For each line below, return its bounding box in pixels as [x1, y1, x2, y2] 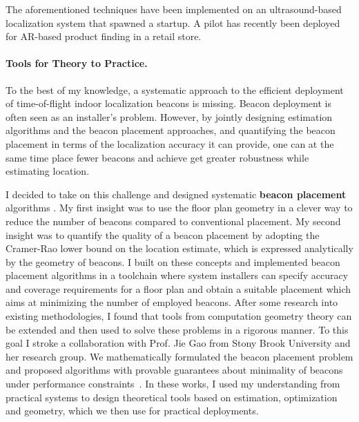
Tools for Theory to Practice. [6, 56, 148, 70]
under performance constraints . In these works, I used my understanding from [6, 376, 340, 391]
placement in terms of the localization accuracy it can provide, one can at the [6, 136, 334, 151]
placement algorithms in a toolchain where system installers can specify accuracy [6, 268, 349, 282]
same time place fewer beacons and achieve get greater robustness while [6, 150, 309, 164]
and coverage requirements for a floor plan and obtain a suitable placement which [6, 281, 351, 296]
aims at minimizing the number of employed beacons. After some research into [6, 295, 338, 309]
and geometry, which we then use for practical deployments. [6, 403, 259, 418]
